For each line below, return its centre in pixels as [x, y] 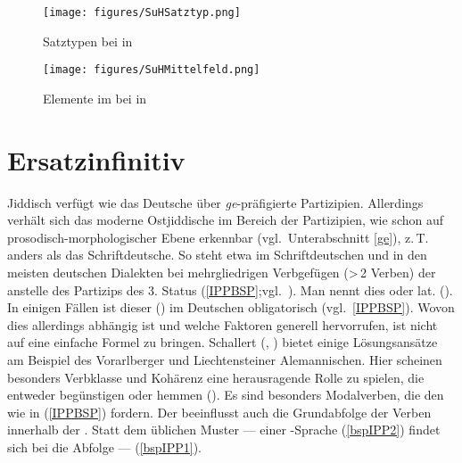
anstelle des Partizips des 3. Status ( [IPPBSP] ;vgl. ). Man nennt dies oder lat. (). [230, 289]
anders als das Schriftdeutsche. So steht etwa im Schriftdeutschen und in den [217, 255]
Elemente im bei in [95, 98]
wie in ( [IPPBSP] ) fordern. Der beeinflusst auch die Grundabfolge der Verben [219, 412]
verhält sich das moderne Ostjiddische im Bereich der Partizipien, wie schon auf [226, 220]
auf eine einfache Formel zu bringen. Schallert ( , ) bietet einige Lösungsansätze [223, 342]
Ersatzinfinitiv [96, 159]
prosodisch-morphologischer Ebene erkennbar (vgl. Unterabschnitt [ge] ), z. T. [218, 237]
